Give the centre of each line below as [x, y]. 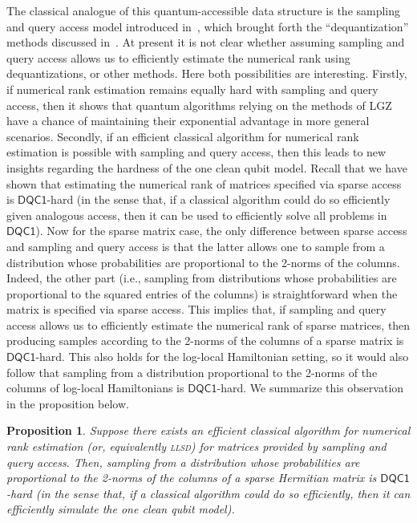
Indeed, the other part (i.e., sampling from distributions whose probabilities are [202, 278]
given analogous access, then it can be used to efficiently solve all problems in [197, 215]
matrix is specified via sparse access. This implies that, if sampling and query [196, 309]
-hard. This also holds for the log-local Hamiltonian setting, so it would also [222, 357]
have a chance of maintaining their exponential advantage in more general [188, 121]
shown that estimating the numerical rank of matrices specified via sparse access [204, 183]
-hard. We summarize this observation [310, 388]
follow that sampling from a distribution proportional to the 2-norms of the [192, 372]
